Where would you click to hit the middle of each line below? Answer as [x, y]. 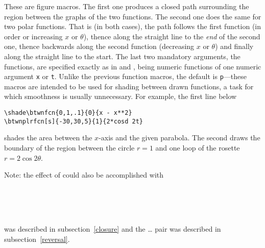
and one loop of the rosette [198, 147]
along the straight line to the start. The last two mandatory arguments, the [122, 56]
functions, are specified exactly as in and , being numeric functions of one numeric [133, 66]
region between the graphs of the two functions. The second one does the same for [133, 16]
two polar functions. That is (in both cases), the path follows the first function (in [133, 26]
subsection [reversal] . [37, 239]
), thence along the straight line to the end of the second [172, 36]
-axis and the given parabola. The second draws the [179, 138]
